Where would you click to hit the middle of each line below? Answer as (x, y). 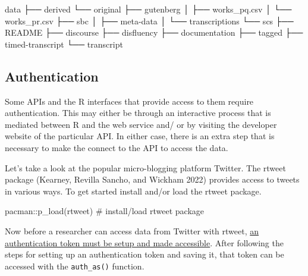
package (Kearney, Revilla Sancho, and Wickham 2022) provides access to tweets (152, 179)
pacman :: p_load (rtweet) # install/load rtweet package (105, 211)
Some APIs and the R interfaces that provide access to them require (129, 101)
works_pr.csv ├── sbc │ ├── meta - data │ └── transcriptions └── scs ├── (149, 21)
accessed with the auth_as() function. (75, 266)
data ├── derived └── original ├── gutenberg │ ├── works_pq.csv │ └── (148, 9)
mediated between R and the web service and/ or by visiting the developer (141, 124)
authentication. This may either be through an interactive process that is (138, 113)
